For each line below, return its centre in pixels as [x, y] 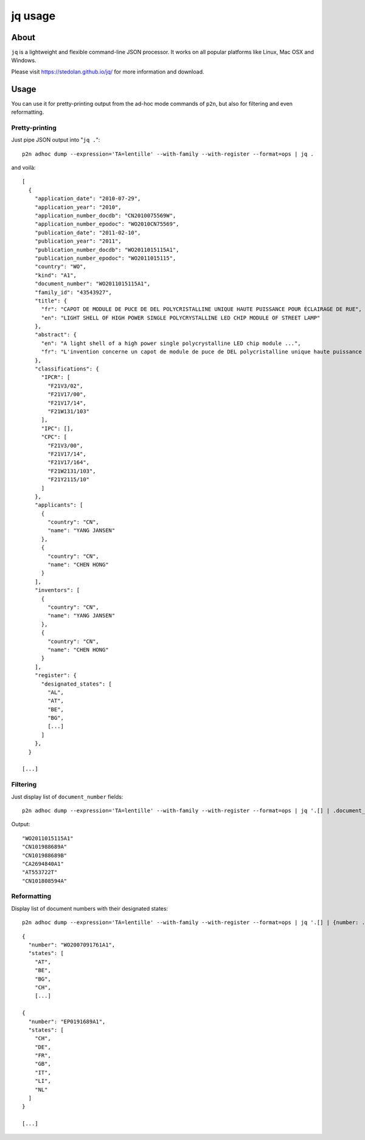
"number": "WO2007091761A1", [72, 945]
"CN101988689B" [45, 855]
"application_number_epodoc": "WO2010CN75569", [107, 224]
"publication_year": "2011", [78, 241]
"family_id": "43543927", [73, 292]
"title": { [51, 301]
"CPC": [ [54, 437]
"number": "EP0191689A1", [67, 1021]
